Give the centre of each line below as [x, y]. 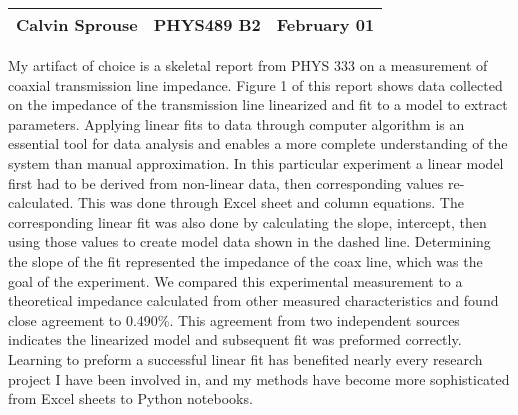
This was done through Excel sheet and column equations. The [270, 202]
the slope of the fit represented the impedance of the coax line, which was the [245, 260]
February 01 [325, 24]
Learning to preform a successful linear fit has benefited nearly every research [245, 358]
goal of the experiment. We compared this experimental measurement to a [235, 280]
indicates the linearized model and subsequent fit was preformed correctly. [235, 339]
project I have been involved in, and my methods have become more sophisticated [259, 378]
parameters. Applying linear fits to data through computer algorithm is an [236, 123]
